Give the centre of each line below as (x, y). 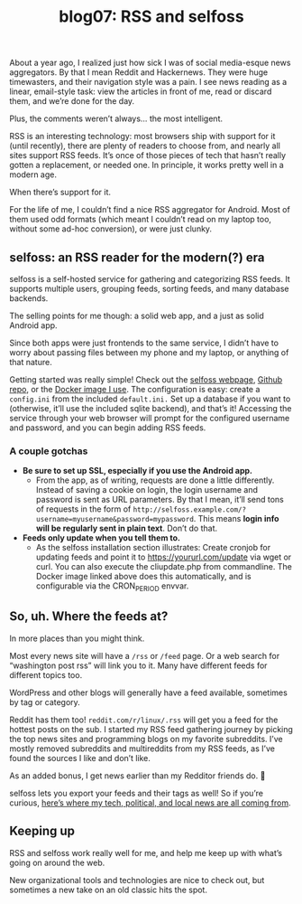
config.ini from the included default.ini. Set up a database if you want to (150, 399)
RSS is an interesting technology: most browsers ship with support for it (142, 137)
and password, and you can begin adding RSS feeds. (108, 428)
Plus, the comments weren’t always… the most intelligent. (116, 118)
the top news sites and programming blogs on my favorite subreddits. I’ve (146, 739)
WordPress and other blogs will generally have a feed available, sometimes (149, 692)
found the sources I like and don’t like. (80, 758)
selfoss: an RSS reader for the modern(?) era (137, 257)
